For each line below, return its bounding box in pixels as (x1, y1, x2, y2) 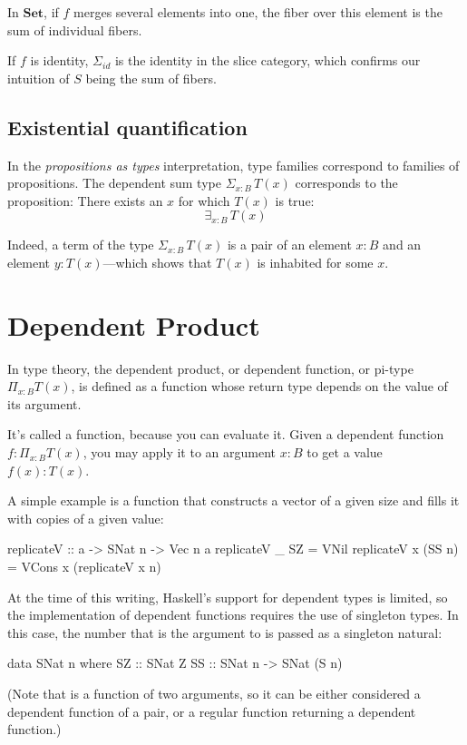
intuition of (7, 68, 70, 87)
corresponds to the (295, 173, 398, 192)
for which (178, 191, 230, 210)
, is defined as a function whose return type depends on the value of (71, 377, 448, 396)
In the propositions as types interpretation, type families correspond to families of (7, 155, 460, 174)
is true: (275, 191, 315, 210)
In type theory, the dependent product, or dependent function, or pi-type (7, 358, 413, 377)
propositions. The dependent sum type (7, 173, 221, 192)
